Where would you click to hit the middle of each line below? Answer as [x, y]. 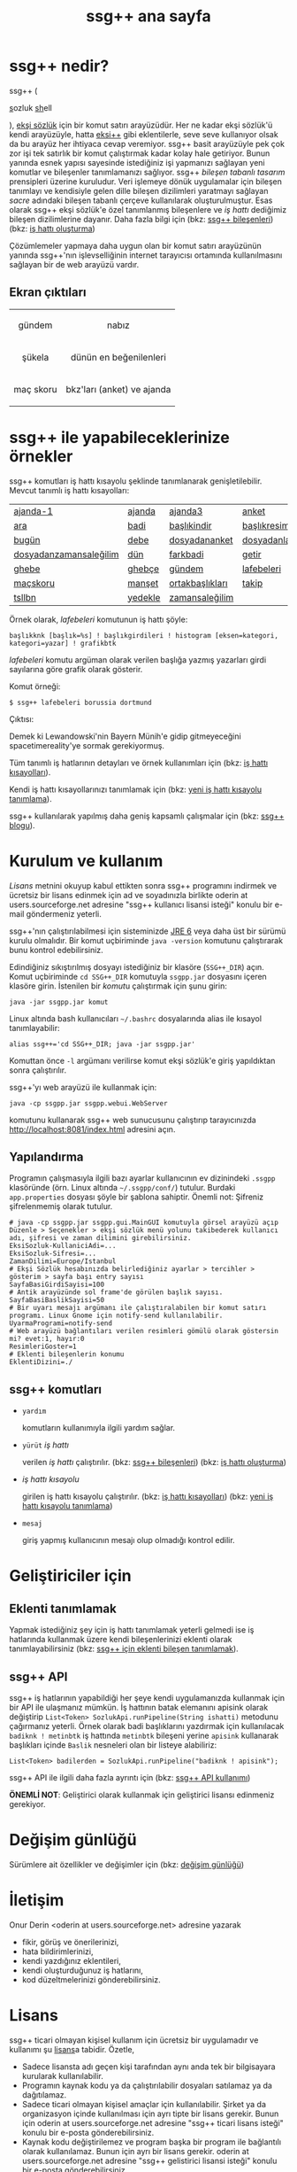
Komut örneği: [35, 686]
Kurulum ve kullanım [86, 861]
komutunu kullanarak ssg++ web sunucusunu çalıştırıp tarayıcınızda [133, 1120]
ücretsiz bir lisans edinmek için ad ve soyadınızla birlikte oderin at [129, 895]
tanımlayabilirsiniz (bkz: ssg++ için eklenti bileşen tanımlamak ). [124, 1648]
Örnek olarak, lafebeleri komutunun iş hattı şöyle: [99, 619]
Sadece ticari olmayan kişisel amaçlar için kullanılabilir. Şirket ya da [144, 2104]
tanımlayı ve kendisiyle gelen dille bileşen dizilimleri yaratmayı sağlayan [139, 190]
